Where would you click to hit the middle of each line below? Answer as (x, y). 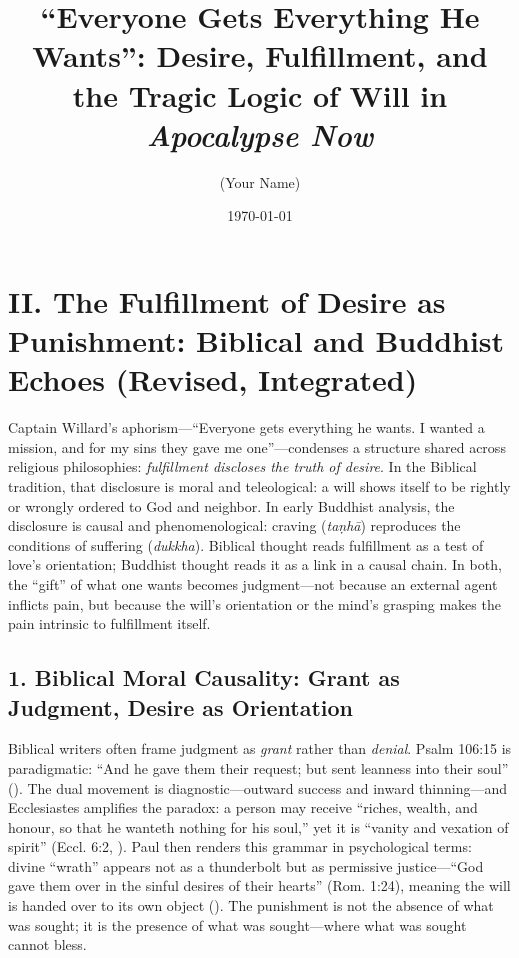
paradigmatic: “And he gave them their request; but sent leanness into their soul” (258, 767)
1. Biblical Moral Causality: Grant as (204, 677)
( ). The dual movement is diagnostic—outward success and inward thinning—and (258, 787)
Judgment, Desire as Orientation (180, 706)
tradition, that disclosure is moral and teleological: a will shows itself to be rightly (259, 485)
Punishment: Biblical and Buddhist (256, 340)
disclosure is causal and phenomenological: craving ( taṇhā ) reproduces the (234, 525)
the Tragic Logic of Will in (260, 94)
